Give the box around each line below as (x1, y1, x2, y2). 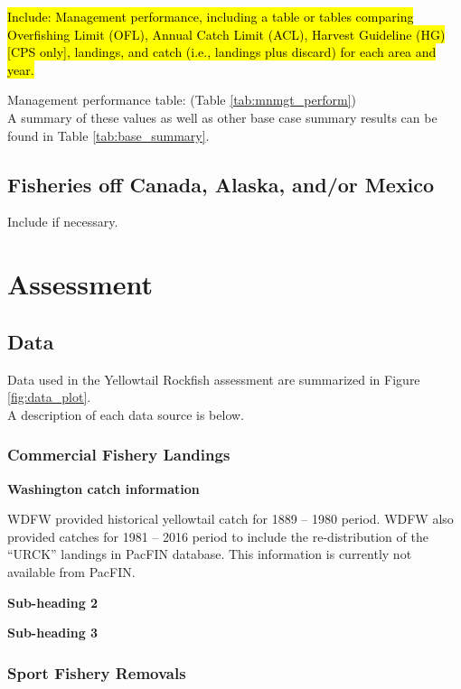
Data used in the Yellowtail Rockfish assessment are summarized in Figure (7, 369, 420, 388)
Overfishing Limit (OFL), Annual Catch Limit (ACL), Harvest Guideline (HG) (7, 24, 446, 43)
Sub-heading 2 (7, 592, 99, 611)
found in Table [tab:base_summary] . (7, 126, 210, 144)
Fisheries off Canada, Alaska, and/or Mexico (7, 170, 435, 198)
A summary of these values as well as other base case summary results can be (7, 107, 437, 126)
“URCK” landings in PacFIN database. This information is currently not (7, 545, 412, 563)
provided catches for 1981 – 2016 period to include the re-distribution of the (7, 526, 428, 545)
